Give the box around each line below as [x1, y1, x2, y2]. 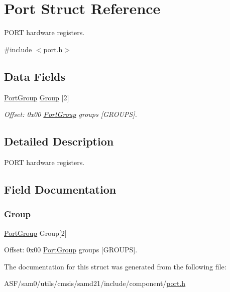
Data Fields [4, 68, 66, 84]
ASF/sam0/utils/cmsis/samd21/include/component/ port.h [4, 278, 186, 288]
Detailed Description [4, 133, 114, 149]
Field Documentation [4, 181, 117, 197]
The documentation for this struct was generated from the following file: [4, 261, 226, 271]
